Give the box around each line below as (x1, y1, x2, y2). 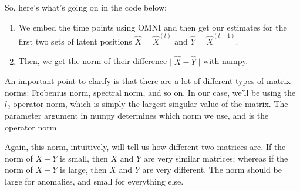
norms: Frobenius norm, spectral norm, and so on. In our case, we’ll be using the (5, 86, 296, 98)
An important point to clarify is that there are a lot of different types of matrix (5, 75, 291, 87)
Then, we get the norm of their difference (18, 55, 167, 67)
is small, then (60, 152, 108, 164)
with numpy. (203, 55, 248, 67)
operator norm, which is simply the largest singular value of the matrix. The (13, 98, 288, 110)
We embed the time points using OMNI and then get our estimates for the (18, 21, 287, 33)
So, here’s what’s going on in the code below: (5, 1, 167, 13)
